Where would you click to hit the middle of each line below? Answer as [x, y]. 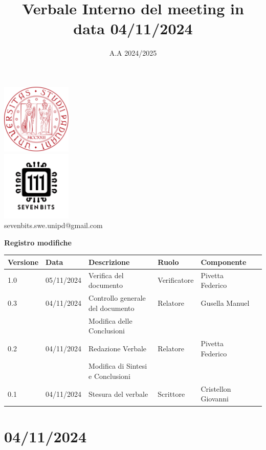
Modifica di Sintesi [118, 366]
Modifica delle [110, 320]
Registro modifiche [38, 242]
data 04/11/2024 [133, 28]
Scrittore [171, 393]
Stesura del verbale [118, 393]
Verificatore [176, 280]
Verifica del [106, 275]
